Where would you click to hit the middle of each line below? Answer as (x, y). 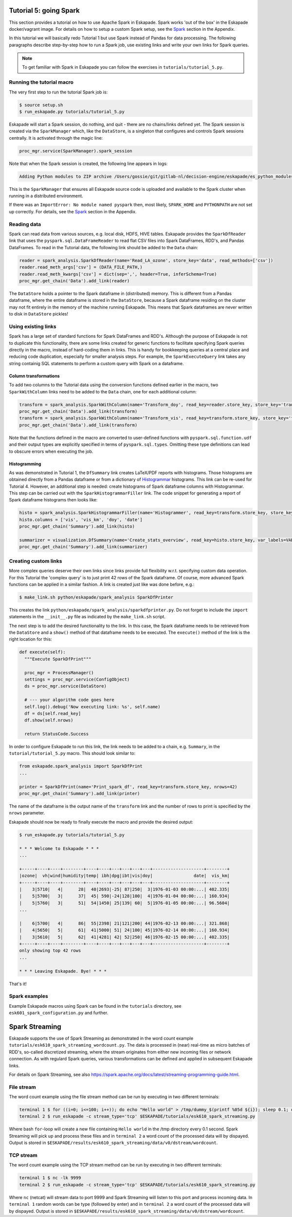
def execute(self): (42, 652)
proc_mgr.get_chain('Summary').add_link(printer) (80, 794)
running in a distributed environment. (46, 196)
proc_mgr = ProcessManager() (59, 673)
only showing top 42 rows (50, 951)
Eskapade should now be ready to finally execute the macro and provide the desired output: (101, 822)
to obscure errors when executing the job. (51, 451)
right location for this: (30, 639)
